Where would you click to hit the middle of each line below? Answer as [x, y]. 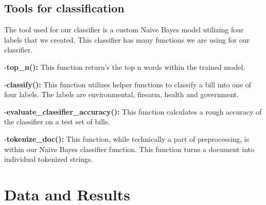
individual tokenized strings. [49, 159]
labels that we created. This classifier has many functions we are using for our [127, 39]
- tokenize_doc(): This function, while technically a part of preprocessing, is [127, 138]
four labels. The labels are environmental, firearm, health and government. [122, 94]
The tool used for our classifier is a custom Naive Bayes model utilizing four [124, 30]
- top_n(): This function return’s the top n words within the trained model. [125, 67]
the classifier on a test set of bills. [57, 122]
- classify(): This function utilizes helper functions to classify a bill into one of [128, 84]
